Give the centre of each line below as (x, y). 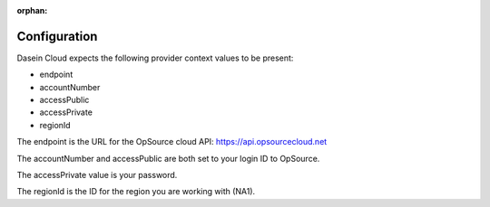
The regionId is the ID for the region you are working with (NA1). (136, 192)
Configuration (57, 36)
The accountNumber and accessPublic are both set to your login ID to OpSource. (168, 158)
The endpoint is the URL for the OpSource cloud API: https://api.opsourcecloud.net (172, 142)
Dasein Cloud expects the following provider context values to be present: (155, 58)
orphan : (32, 10)
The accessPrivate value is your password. (97, 175)
